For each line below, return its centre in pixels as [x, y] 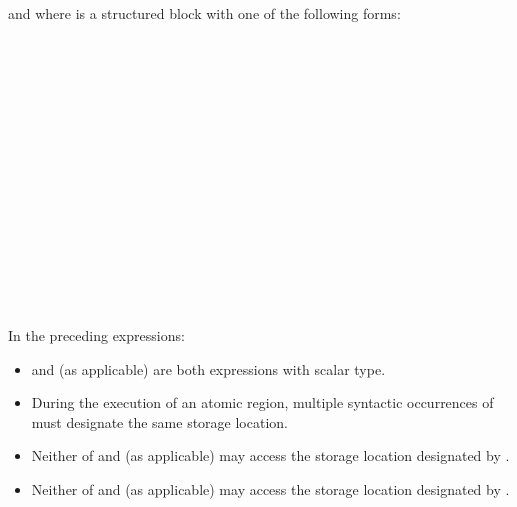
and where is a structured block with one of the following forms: [204, 13]
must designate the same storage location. [159, 421]
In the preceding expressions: [96, 334]
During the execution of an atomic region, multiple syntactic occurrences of [262, 402]
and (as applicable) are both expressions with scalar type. [208, 368]
